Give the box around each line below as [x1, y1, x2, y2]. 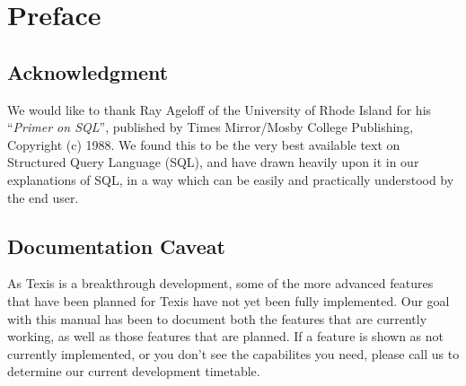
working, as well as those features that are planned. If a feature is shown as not [7, 327, 444, 346]
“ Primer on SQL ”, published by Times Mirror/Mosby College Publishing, [7, 118, 414, 136]
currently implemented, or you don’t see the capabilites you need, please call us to [7, 344, 460, 363]
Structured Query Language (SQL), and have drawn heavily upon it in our [7, 153, 419, 171]
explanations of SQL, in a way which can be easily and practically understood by [7, 170, 454, 189]
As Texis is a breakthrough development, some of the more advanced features [7, 274, 434, 293]
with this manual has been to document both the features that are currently [7, 309, 427, 328]
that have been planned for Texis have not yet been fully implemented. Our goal [7, 291, 450, 310]
